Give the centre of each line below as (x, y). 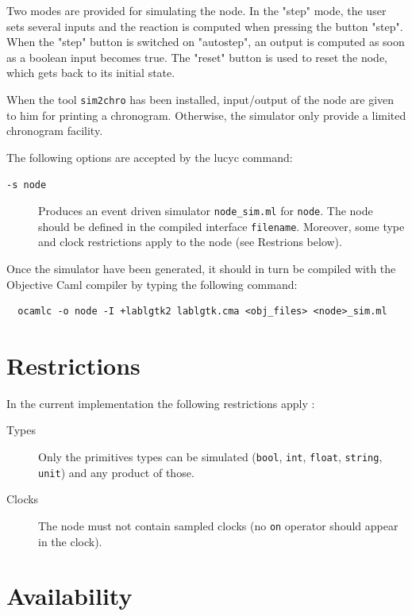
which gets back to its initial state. (91, 73)
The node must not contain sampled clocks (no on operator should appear (218, 525)
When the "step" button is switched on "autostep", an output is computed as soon (206, 42)
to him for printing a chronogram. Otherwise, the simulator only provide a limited (206, 115)
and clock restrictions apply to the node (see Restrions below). (190, 242)
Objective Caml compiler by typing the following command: (152, 284)
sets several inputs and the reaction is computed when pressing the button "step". (205, 26)
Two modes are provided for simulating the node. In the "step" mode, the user (196, 10)
